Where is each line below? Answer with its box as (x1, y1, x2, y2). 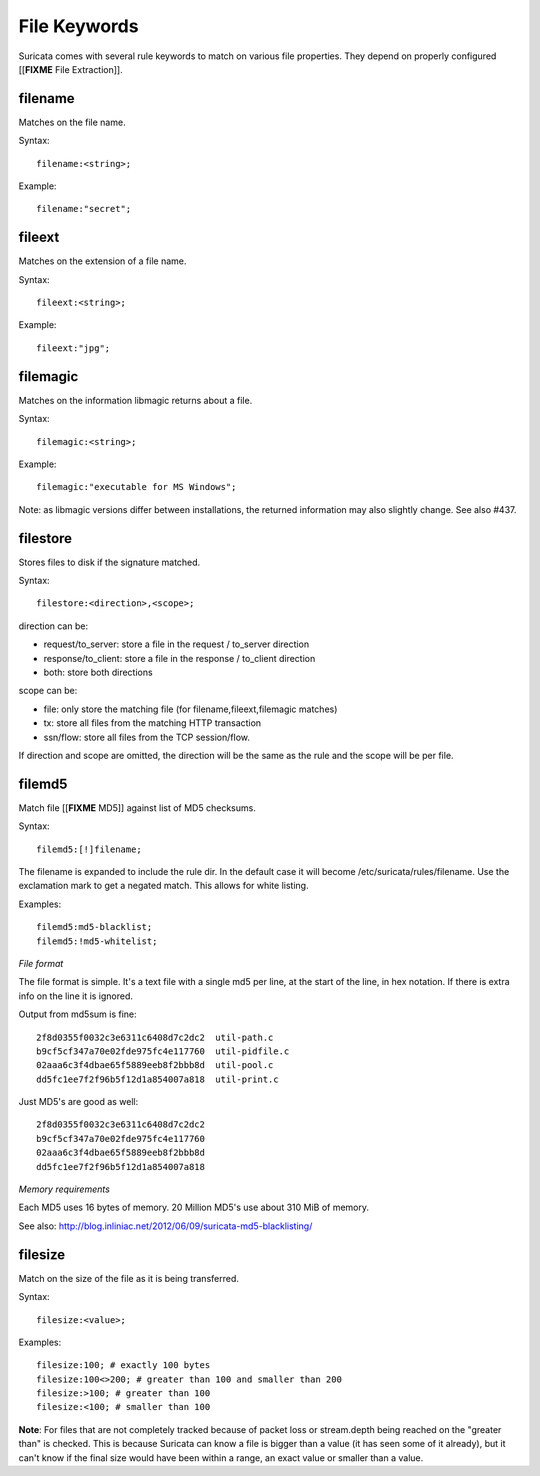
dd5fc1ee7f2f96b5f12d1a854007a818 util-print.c (36, 1073, 279, 1085)
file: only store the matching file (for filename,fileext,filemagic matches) (43, 703, 338, 715)
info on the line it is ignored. (18, 990, 134, 1002)
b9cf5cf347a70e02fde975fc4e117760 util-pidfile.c (36, 1045, 290, 1057)
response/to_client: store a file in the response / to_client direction (43, 652, 316, 664)
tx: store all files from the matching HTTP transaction (43, 717, 262, 729)
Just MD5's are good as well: (18, 1096, 139, 1108)
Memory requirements (18, 1183, 110, 1195)
